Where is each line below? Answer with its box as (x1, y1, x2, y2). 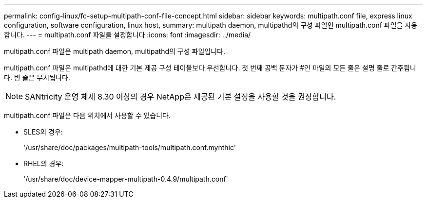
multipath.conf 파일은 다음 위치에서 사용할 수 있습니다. (4, 111, 171, 119)
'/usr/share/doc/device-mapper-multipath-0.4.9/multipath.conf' (23, 175, 228, 183)
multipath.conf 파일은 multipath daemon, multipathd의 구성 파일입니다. (4, 47, 225, 55)
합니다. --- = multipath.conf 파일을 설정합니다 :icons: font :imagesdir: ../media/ (4, 31, 251, 39)
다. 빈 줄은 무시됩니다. (4, 73, 70, 82)
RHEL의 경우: (23, 159, 64, 168)
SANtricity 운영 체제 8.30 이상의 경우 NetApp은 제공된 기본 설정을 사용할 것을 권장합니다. (25, 92, 336, 101)
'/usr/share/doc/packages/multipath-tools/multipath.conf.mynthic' (23, 143, 236, 151)
